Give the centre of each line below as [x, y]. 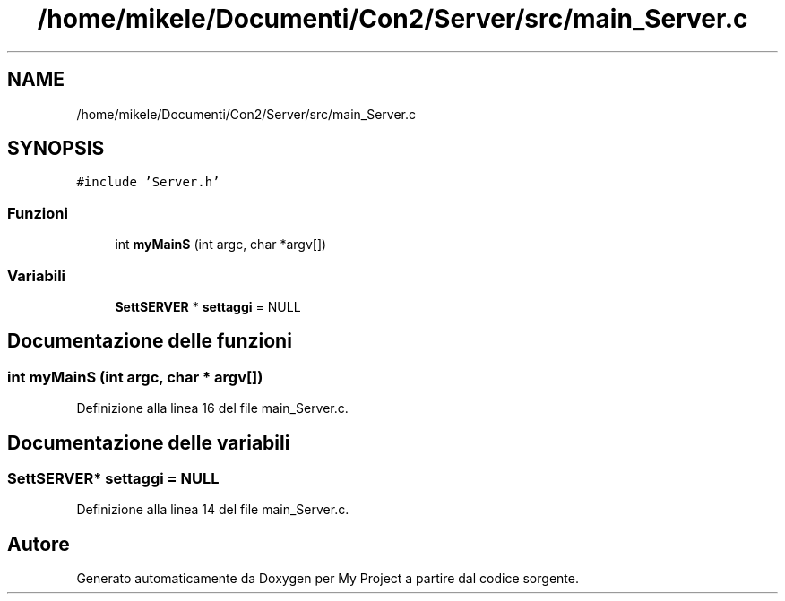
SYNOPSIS [56, 149]
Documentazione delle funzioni [150, 341]
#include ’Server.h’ [148, 182]
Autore [39, 544]
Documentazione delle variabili [149, 442]
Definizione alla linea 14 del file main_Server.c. [213, 510]
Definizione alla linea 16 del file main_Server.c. [212, 408]
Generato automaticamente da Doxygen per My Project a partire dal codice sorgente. [328, 579]
